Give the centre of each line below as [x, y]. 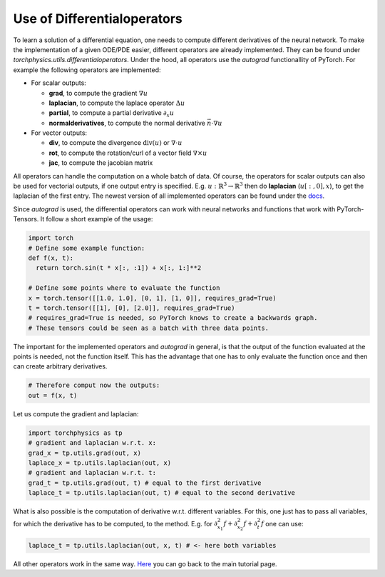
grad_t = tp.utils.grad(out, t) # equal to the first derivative [145, 483]
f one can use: [282, 523]
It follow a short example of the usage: [97, 219]
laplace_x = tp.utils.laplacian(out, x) [99, 463]
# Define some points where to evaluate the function [124, 288]
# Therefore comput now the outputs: [94, 385]
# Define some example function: [87, 248]
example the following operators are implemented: [87, 70]
